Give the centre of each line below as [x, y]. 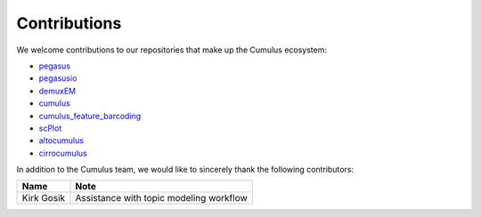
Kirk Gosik [44, 198]
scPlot [50, 128]
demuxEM [57, 91]
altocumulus [61, 141]
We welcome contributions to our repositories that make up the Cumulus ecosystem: [172, 50]
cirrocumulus [63, 153]
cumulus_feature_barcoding [90, 116]
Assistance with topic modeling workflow [162, 198]
